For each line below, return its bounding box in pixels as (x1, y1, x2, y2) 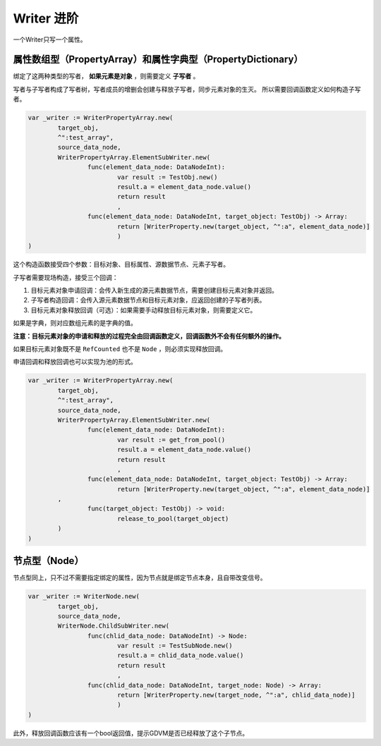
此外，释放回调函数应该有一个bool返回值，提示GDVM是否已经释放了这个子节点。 (13, 728, 249, 737)
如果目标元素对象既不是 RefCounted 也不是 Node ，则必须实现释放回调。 (13, 345, 227, 353)
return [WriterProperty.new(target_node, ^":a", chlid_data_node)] (116, 691, 356, 699)
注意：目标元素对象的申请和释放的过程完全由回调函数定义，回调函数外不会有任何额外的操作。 (13, 331, 285, 340)
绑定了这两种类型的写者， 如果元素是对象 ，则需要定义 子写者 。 (13, 72, 200, 80)
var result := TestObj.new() (116, 173, 218, 181)
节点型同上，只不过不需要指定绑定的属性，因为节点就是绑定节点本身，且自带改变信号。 (13, 573, 267, 582)
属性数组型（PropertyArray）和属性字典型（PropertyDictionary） (13, 54, 303, 66)
